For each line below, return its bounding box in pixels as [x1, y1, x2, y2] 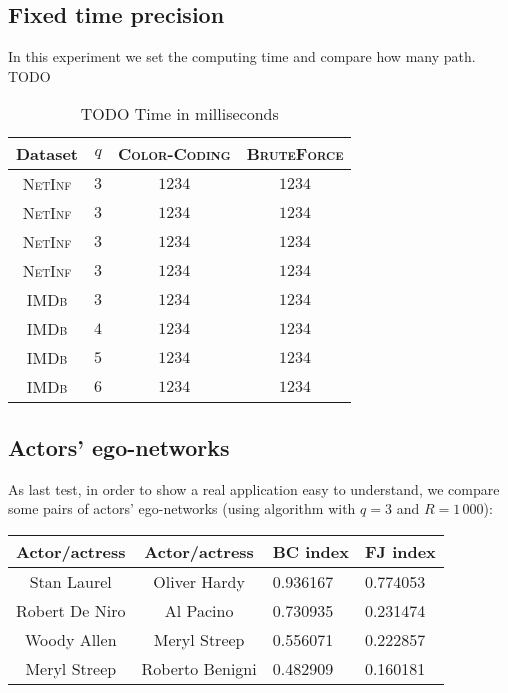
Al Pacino [164, 598, 234, 622]
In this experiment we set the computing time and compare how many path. [8, 46, 476, 67]
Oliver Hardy [153, 569, 245, 593]
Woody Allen [24, 627, 117, 651]
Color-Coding [118, 142, 231, 166]
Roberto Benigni [141, 656, 257, 680]
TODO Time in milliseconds [80, 102, 279, 126]
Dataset [16, 142, 79, 166]
